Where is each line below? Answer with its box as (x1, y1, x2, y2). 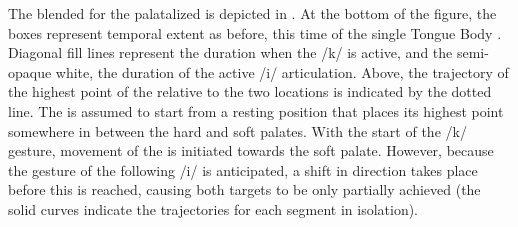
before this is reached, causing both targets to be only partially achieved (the (8, 179, 481, 200)
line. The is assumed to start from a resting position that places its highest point (8, 100, 504, 121)
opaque (8, 61, 52, 82)
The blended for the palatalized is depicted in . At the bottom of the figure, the (8, 3, 497, 23)
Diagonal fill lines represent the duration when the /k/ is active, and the (8, 42, 453, 63)
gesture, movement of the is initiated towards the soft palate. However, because (8, 140, 494, 161)
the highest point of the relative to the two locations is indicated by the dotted (8, 81, 492, 102)
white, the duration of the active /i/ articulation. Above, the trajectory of (55, 61, 509, 82)
